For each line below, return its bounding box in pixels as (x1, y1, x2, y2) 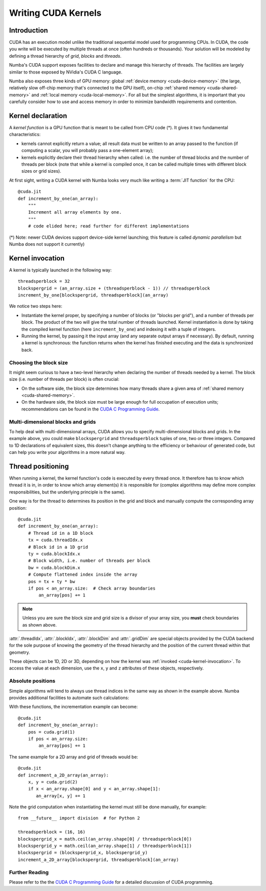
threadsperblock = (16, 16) (18, 829, 86, 835)
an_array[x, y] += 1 (36, 793, 86, 799)
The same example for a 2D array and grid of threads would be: (9, 754, 138, 760)
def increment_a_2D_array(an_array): (18, 772, 109, 778)
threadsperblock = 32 (18, 279, 70, 284)
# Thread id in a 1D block (28, 530, 94, 536)
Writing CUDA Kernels (9, 7, 102, 18)
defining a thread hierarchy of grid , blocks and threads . (9, 53, 122, 59)
